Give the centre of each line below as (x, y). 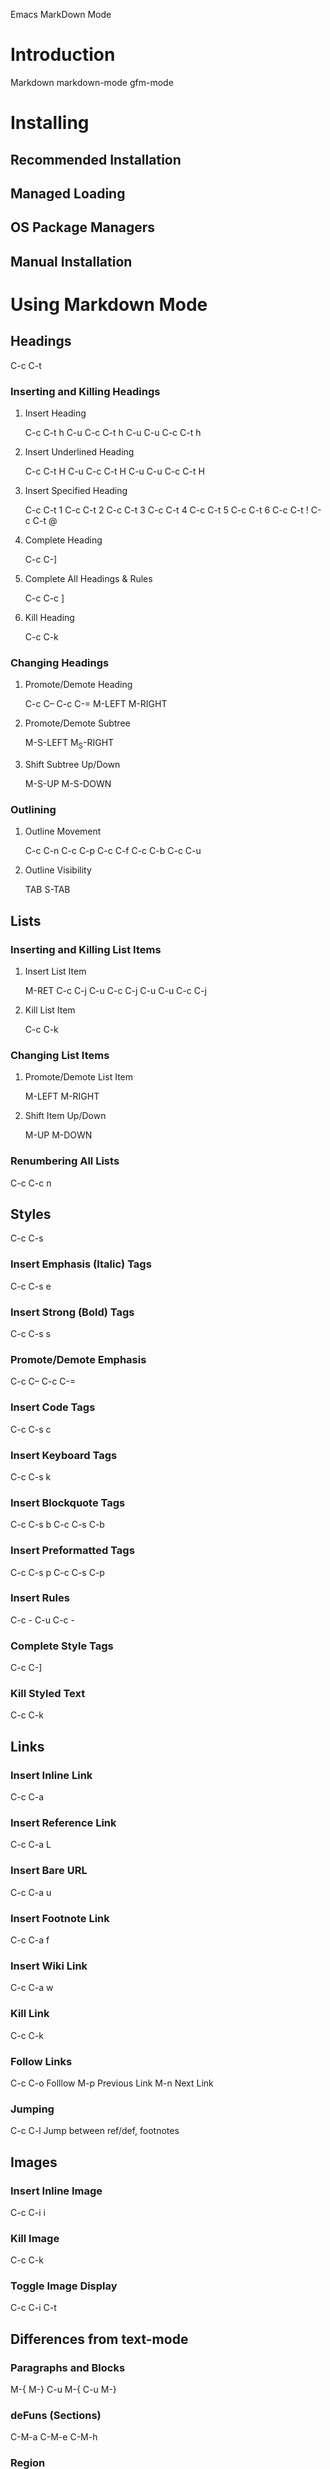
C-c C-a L (31, 1845)
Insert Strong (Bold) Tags (72, 1312)
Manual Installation (71, 261)
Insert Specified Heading (76, 490)
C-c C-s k (31, 1476)
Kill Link (30, 2014)
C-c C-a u (31, 1892)
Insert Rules (40, 1598)
